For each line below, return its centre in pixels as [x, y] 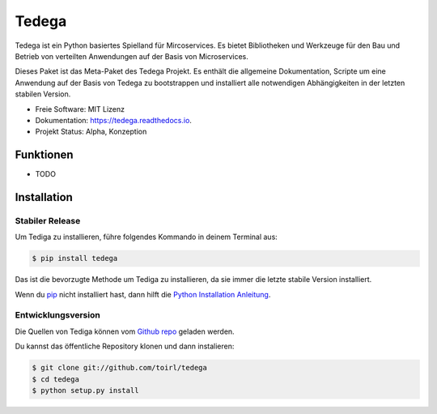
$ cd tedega [56, 379]
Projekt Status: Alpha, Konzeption [91, 132]
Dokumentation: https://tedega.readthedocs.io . [113, 120]
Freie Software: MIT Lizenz [80, 109]
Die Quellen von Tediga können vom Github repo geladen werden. [125, 331]
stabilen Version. [43, 94]
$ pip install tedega [75, 258]
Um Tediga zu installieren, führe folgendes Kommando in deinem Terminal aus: [146, 237]
